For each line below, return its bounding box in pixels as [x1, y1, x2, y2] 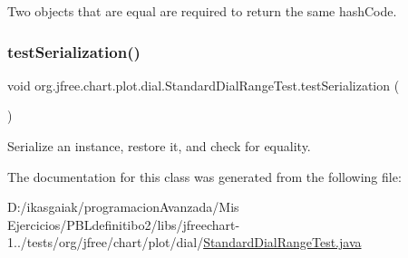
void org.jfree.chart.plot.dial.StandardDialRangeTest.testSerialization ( [7, 75, 400, 94]
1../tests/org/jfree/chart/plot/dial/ [7, 233, 204, 252]
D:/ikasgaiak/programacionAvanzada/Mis [7, 197, 239, 216]
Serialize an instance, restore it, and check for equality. [7, 137, 311, 155]
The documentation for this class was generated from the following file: [7, 167, 402, 186]
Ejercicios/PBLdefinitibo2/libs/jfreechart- [7, 215, 240, 234]
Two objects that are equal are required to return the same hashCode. [7, 2, 397, 20]
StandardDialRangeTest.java [203, 233, 362, 252]
